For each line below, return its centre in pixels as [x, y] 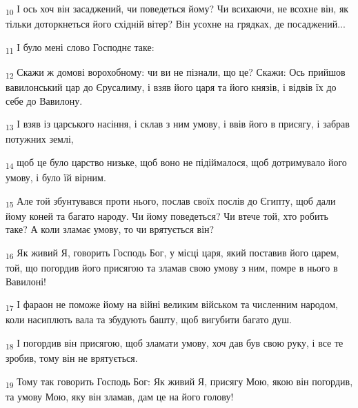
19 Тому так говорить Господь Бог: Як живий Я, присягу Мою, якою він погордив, [179, 382]
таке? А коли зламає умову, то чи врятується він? [110, 229]
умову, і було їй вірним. [56, 177]
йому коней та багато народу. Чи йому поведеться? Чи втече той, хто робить [167, 215]
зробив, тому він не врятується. [72, 358]
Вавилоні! [26, 281]
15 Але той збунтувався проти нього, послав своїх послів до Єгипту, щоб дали [171, 201]
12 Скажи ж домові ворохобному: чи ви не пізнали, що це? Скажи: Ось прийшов [176, 72]
